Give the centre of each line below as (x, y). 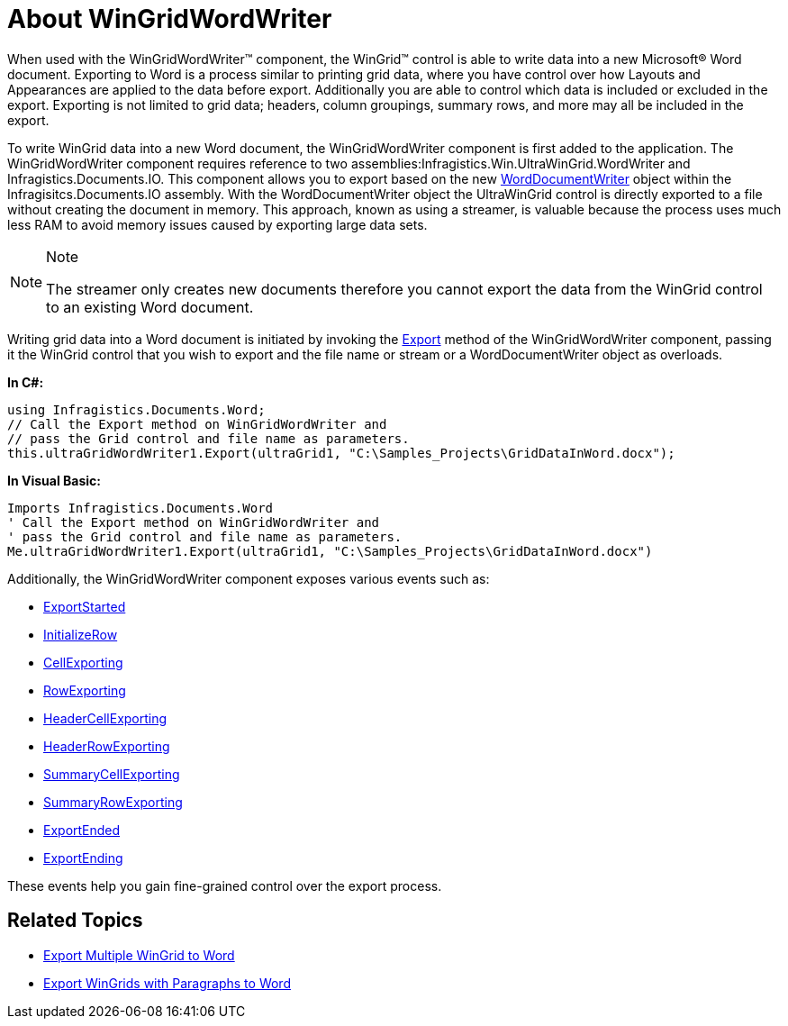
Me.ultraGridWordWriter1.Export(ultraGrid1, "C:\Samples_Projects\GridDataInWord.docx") (330, 551)
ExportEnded (82, 830)
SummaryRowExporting (113, 802)
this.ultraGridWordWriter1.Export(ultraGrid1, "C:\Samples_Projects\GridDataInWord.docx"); (341, 453)
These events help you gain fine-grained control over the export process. (225, 885)
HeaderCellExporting (105, 718)
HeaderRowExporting (107, 746)
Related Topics (75, 921)
